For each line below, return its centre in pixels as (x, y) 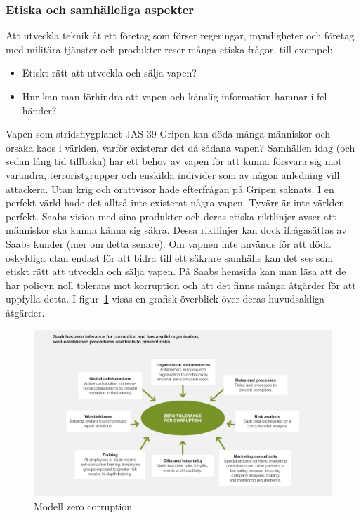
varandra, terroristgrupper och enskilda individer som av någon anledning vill (173, 174)
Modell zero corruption (83, 506)
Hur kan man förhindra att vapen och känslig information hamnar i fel (175, 96)
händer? (39, 110)
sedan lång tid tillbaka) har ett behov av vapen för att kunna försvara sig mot (174, 161)
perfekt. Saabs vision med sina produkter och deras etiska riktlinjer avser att (171, 216)
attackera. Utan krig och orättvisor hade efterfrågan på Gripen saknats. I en (170, 188)
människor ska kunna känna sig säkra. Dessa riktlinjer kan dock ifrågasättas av (176, 230)
